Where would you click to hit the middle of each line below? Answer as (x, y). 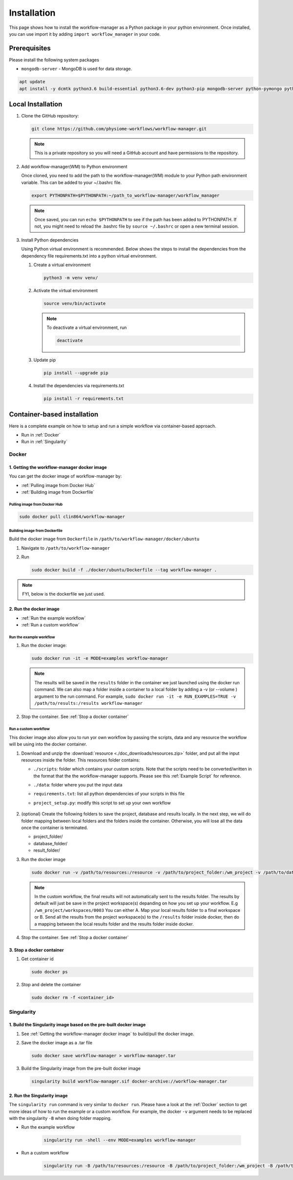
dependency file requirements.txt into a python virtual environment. (89, 256)
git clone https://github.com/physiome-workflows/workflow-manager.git (119, 129)
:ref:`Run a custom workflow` (51, 625)
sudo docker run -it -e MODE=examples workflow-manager (100, 659)
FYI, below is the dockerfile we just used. (63, 594)
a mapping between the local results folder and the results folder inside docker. (114, 924)
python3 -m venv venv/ (71, 278)
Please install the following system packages (54, 60)
